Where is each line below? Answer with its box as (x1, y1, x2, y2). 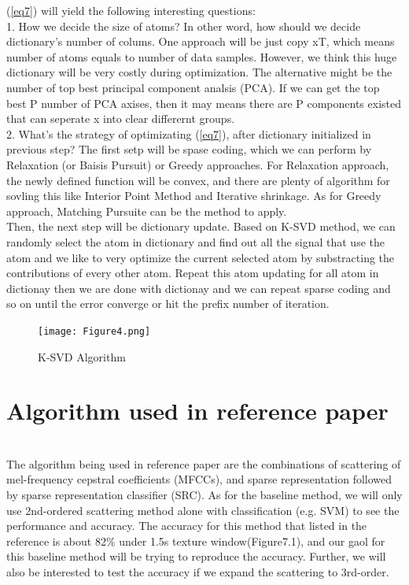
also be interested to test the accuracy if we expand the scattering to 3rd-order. (6, 564, 389, 579)
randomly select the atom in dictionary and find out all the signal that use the (6, 233, 385, 250)
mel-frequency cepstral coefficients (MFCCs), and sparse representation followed (6, 471, 392, 487)
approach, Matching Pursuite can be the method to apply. (6, 202, 287, 219)
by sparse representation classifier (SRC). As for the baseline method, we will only (6, 487, 403, 503)
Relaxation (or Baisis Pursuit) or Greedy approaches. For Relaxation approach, (6, 156, 389, 172)
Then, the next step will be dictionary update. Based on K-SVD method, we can (6, 218, 396, 235)
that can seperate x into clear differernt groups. (6, 110, 235, 127)
